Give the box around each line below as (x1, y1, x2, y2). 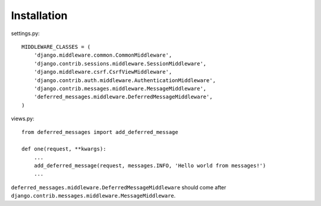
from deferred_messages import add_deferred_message (21, 129, 178, 136)
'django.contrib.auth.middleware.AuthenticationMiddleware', (33, 77, 216, 83)
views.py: (11, 115, 35, 122)
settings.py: (11, 30, 40, 37)
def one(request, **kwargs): (21, 146, 106, 152)
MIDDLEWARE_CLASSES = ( (21, 43, 91, 50)
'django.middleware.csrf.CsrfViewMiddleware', (33, 68, 172, 76)
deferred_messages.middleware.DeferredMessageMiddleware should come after (11, 183, 226, 191)
